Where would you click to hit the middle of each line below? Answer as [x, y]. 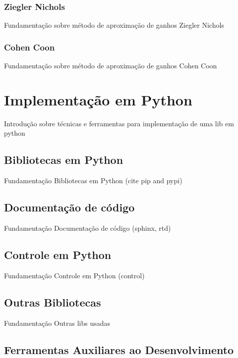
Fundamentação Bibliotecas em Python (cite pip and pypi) [93, 180]
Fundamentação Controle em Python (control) [74, 275]
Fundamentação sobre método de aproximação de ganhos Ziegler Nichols [114, 25]
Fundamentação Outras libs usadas [57, 323]
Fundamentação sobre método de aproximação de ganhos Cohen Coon [111, 66]
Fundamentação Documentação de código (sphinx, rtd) [88, 228]
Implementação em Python [98, 99]
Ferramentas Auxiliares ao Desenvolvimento [119, 349]
